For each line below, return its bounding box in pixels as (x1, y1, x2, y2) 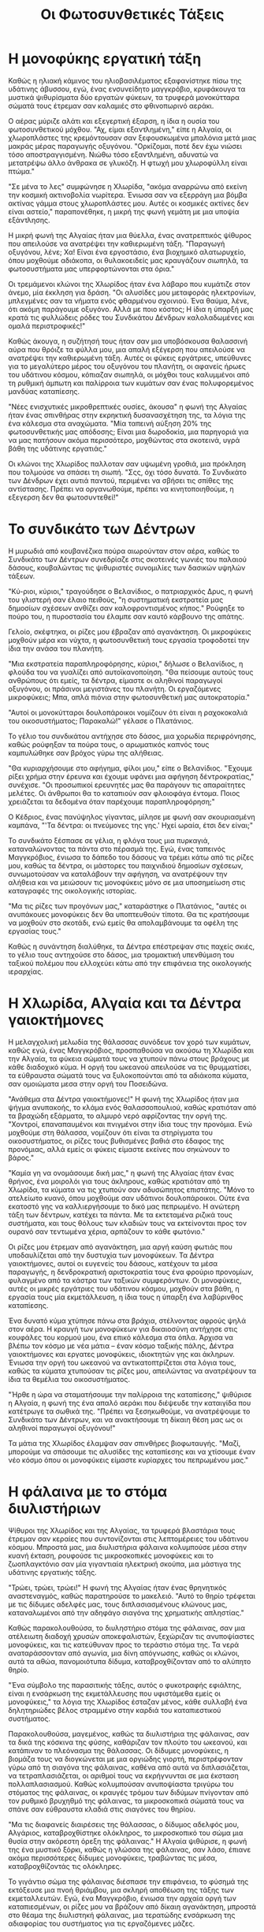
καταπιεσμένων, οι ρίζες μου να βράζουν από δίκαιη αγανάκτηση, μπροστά (8, 1901, 257, 1912)
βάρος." (8, 1153, 34, 1162)
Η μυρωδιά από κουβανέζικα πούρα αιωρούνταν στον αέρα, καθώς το (8, 546, 240, 555)
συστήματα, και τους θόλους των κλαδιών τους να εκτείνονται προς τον (8, 1218, 247, 1228)
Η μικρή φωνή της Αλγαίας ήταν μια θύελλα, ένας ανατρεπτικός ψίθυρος (8, 230, 252, 240)
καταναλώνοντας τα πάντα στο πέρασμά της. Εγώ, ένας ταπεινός (8, 844, 226, 853)
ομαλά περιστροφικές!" (8, 321, 86, 330)
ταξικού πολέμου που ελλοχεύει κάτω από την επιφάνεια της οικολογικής (8, 958, 252, 968)
